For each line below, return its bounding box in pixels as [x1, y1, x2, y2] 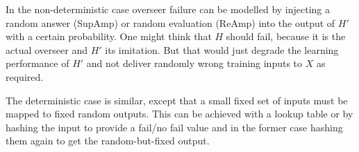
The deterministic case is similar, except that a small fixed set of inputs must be [6, 93, 348, 107]
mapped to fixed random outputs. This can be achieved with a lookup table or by [6, 106, 353, 121]
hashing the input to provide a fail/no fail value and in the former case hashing [6, 120, 343, 134]
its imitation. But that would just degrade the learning [105, 42, 339, 57]
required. [6, 69, 44, 84]
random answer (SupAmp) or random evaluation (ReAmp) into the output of [6, 15, 335, 30]
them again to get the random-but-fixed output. [6, 133, 210, 148]
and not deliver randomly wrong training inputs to [86, 56, 303, 70]
